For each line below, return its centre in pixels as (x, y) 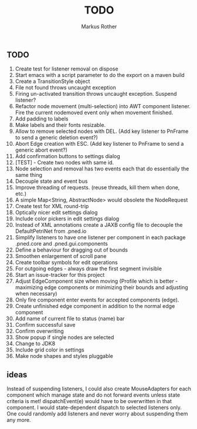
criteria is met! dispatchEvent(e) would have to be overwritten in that (89, 401)
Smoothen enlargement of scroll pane (61, 256)
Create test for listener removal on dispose (67, 69)
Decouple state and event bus (51, 181)
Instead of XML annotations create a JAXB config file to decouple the (99, 225)
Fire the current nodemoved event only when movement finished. (94, 113)
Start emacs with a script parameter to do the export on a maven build (100, 75)
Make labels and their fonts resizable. (60, 125)
